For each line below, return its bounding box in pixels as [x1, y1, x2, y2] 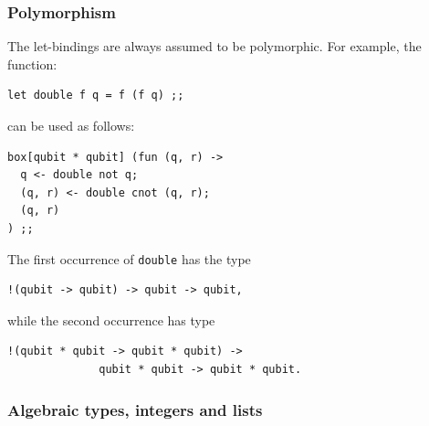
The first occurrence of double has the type [7, 249, 251, 268]
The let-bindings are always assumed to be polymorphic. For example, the [7, 37, 422, 56]
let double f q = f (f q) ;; [7, 89, 184, 102]
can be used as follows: [7, 116, 135, 134]
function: [7, 54, 58, 73]
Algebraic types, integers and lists [7, 398, 263, 421]
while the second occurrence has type [7, 310, 215, 329]
